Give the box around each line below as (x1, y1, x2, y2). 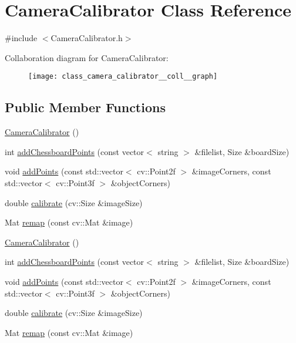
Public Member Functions (5, 98, 166, 116)
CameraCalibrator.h (51, 32, 123, 44)
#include (5, 32, 38, 44)
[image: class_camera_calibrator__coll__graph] (28, 72, 218, 81)
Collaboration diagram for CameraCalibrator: (5, 51, 169, 63)
